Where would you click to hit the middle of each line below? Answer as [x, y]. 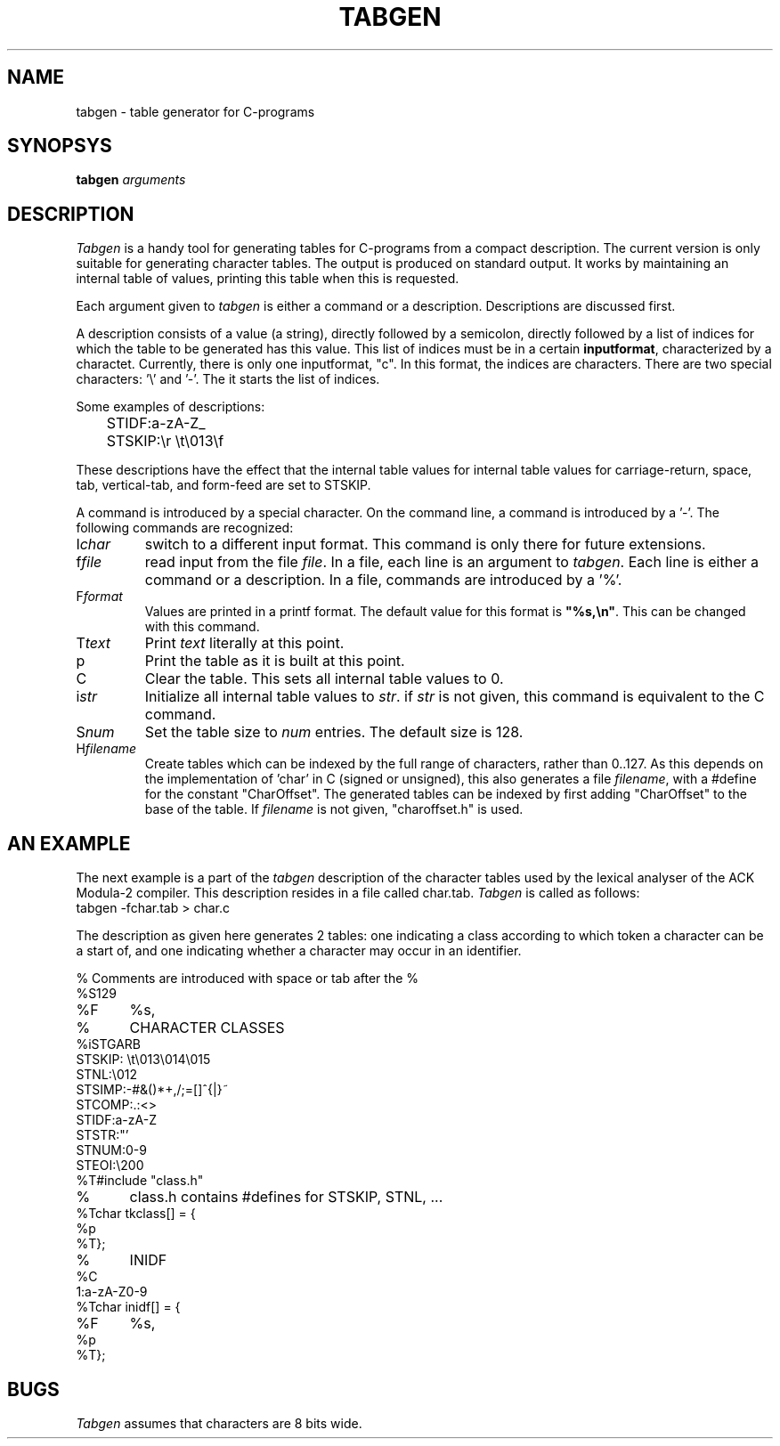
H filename [106, 749]
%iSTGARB [109, 1044]
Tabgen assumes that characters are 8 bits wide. [219, 1423]
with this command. [202, 627]
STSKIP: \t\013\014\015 [143, 1060]
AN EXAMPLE [69, 843]
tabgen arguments [131, 180]
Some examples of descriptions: [171, 407]
